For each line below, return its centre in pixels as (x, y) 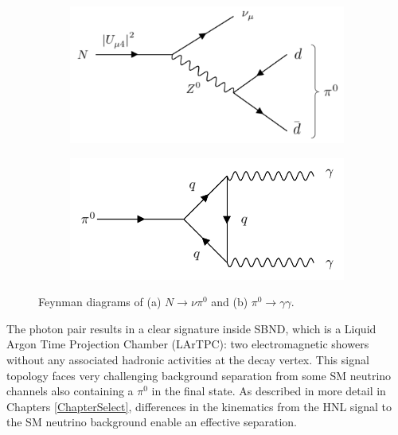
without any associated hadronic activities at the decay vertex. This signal (188, 360)
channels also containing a (70, 391)
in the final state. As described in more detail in (269, 391)
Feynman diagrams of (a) (100, 302)
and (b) (230, 302)
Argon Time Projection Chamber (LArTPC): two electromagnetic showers (188, 344)
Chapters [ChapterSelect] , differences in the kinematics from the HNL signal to (199, 406)
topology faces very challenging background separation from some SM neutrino (199, 375)
